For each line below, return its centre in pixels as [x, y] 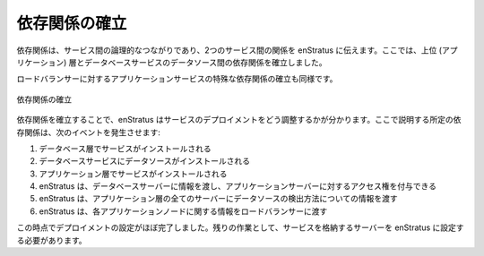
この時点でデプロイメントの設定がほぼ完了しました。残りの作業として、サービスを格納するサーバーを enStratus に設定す [240, 227]
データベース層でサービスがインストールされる [125, 149]
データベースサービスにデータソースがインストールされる [145, 161]
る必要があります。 [52, 240]
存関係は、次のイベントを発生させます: [89, 132]
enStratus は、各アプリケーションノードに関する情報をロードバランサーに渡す [183, 211]
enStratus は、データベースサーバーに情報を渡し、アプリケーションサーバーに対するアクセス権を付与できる [238, 186]
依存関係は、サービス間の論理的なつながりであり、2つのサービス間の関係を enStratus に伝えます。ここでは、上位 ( [229, 50]
